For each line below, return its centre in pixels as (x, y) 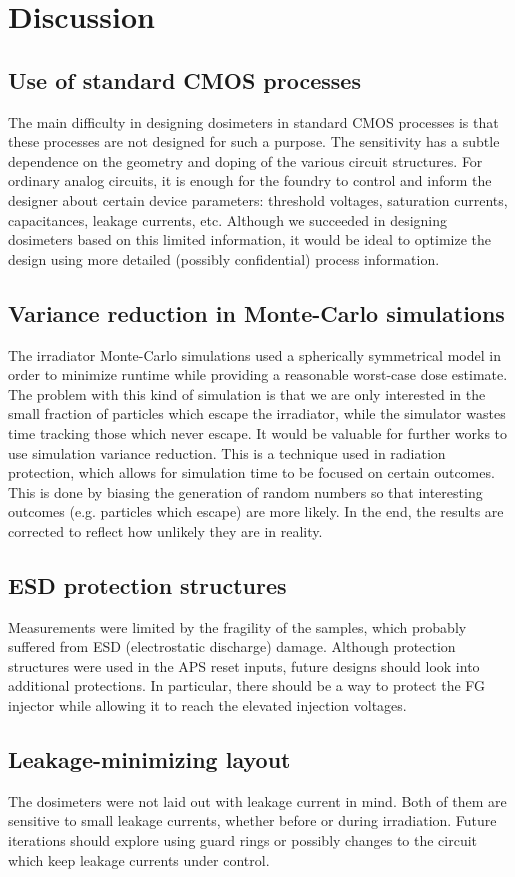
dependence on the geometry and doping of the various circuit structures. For (245, 160)
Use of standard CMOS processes (184, 79)
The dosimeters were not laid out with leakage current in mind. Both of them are (257, 800)
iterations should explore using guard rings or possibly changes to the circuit (243, 840)
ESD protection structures (147, 584)
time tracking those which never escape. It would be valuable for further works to (257, 432)
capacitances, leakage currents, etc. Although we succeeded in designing (228, 219)
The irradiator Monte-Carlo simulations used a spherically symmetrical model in (254, 354)
